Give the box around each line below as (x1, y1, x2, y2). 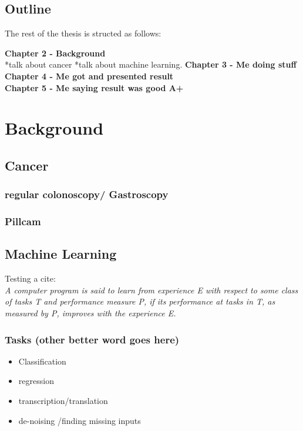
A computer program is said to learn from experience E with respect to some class (5, 283, 298, 296)
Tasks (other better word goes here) (5, 332, 180, 346)
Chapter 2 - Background (5, 46, 106, 59)
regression (18, 375, 54, 387)
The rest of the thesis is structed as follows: (5, 27, 161, 39)
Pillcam (5, 214, 41, 229)
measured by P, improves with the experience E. (5, 307, 176, 319)
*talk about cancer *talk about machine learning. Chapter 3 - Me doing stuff (5, 58, 297, 71)
